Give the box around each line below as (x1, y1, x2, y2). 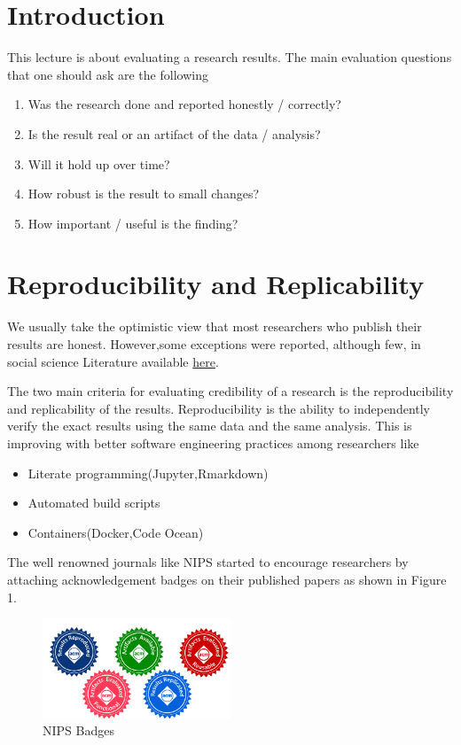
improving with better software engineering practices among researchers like (7, 433, 419, 452)
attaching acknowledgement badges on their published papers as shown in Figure (7, 570, 447, 588)
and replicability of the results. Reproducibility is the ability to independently (7, 399, 431, 417)
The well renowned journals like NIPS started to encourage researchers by (7, 553, 409, 571)
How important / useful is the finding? (27, 213, 238, 232)
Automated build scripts (27, 493, 160, 512)
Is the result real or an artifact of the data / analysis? (27, 124, 321, 143)
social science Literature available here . (7, 352, 219, 370)
